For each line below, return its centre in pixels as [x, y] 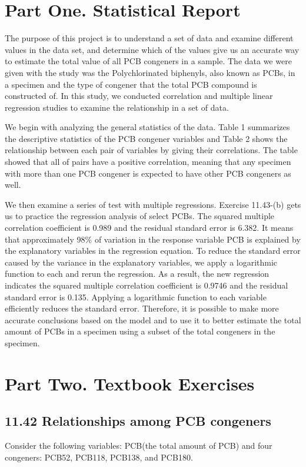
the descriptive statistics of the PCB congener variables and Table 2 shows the [146, 138]
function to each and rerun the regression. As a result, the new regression [137, 274]
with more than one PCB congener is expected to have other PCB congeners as [148, 173]
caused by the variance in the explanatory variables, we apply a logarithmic [141, 262]
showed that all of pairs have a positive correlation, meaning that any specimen [148, 162]
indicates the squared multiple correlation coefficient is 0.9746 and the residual [147, 285]
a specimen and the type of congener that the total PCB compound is [131, 84]
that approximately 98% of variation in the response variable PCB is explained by [153, 239]
